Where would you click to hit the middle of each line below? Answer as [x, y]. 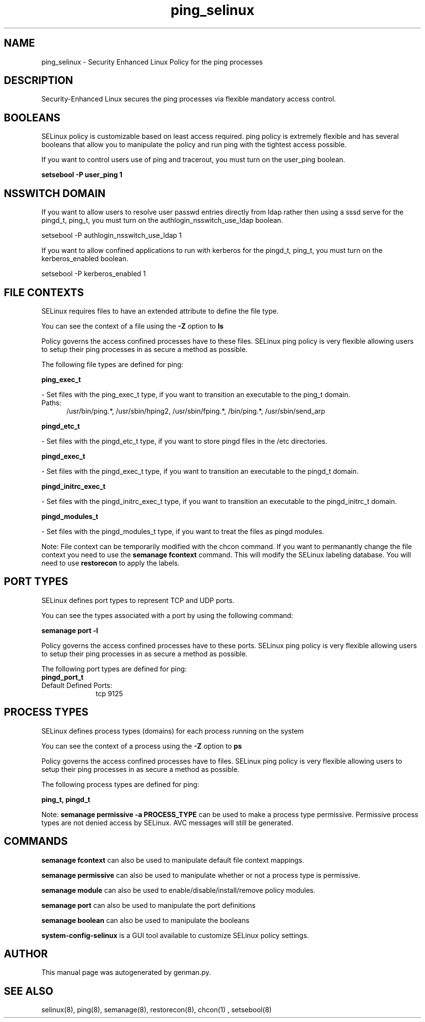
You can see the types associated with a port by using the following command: [167, 615]
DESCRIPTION [39, 81]
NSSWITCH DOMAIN [55, 193]
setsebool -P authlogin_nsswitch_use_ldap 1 [112, 235]
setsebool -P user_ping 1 [82, 175]
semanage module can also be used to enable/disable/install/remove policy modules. [179, 890]
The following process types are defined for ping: [120, 784]
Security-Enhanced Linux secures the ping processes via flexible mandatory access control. [189, 99]
